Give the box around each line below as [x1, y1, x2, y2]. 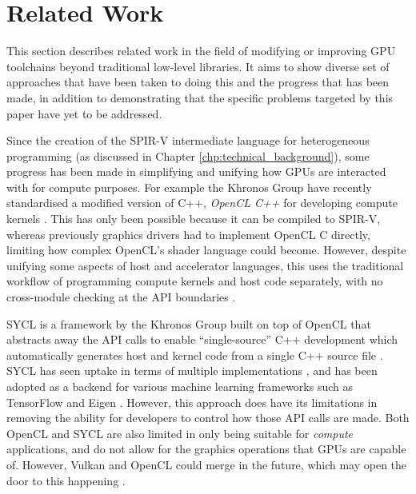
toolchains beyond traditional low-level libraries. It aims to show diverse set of [6, 58, 390, 74]
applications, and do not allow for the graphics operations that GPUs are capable [6, 440, 406, 457]
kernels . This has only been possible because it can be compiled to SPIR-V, [6, 210, 381, 227]
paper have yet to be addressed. [6, 105, 162, 122]
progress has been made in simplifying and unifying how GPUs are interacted [6, 163, 386, 180]
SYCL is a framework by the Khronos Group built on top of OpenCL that [6, 315, 371, 332]
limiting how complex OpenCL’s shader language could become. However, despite [6, 241, 406, 258]
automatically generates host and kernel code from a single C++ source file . [6, 346, 383, 363]
